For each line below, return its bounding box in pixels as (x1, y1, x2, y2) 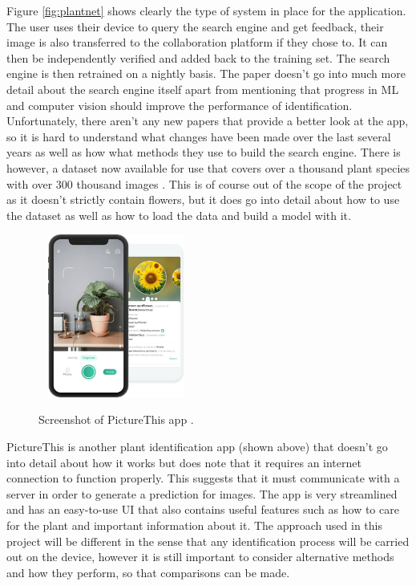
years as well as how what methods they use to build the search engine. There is (6, 144, 401, 161)
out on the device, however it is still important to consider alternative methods (6, 548, 394, 565)
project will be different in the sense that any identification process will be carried (6, 532, 410, 549)
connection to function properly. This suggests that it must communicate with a (6, 470, 400, 486)
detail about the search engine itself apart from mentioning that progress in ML (6, 80, 399, 97)
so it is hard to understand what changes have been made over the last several (6, 128, 391, 144)
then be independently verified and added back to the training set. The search (6, 49, 390, 66)
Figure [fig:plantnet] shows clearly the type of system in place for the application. (6, 2, 406, 18)
